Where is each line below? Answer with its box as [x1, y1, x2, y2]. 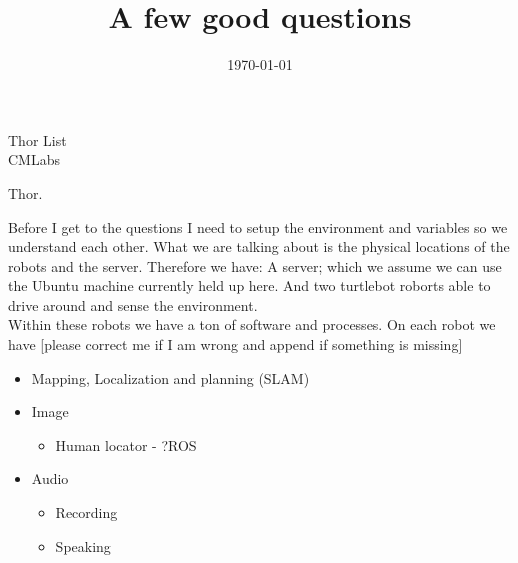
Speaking [55, 535, 111, 556]
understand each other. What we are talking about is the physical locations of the [8, 236, 510, 257]
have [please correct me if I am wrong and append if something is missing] [8, 334, 463, 355]
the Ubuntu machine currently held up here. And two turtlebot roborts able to [8, 275, 491, 296]
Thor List [8, 129, 67, 150]
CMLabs [8, 149, 60, 170]
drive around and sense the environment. [8, 294, 258, 315]
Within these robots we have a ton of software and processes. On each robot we [8, 314, 496, 335]
